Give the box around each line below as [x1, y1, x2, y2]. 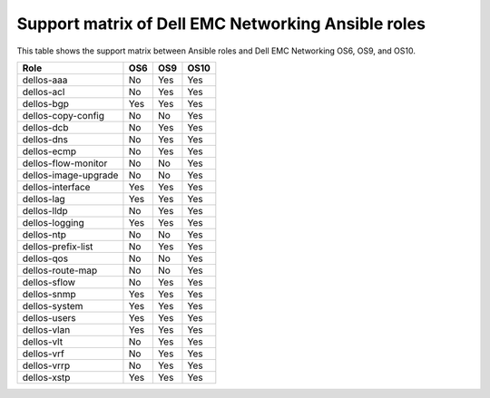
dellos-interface [22, 180, 91, 193]
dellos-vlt [22, 335, 64, 348]
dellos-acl [22, 85, 65, 98]
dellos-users [22, 311, 76, 324]
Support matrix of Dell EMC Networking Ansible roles [16, 14, 426, 34]
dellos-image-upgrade [22, 169, 119, 181]
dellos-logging [22, 216, 85, 228]
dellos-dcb [22, 121, 69, 133]
